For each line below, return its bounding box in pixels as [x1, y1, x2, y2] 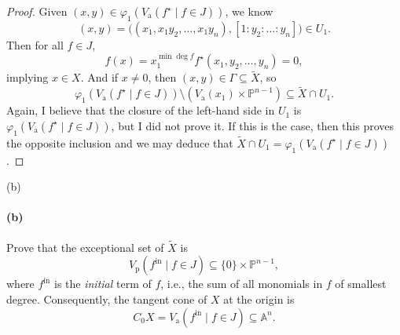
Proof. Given [6, 3, 68, 19]
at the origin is [223, 291, 295, 308]
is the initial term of [53, 275, 152, 292]
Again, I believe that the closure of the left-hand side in [6, 102, 275, 118]
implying [6, 69, 49, 86]
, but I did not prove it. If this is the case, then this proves [111, 117, 394, 133]
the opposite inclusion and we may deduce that [6, 134, 233, 151]
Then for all [6, 36, 64, 53]
